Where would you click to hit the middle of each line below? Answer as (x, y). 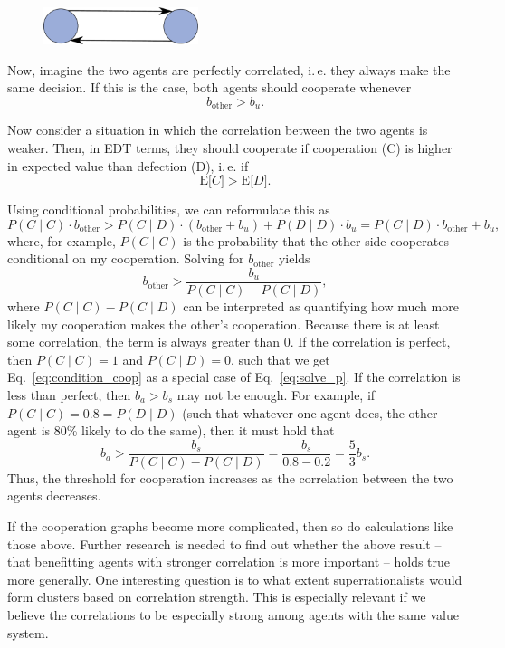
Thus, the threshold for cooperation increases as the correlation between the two (230, 477)
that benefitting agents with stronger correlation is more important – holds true (229, 562)
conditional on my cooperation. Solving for (126, 258)
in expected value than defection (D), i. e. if (128, 165)
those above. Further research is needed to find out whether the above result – (224, 543)
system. (28, 632)
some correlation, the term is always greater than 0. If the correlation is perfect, (229, 342)
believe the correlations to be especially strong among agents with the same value (233, 615)
